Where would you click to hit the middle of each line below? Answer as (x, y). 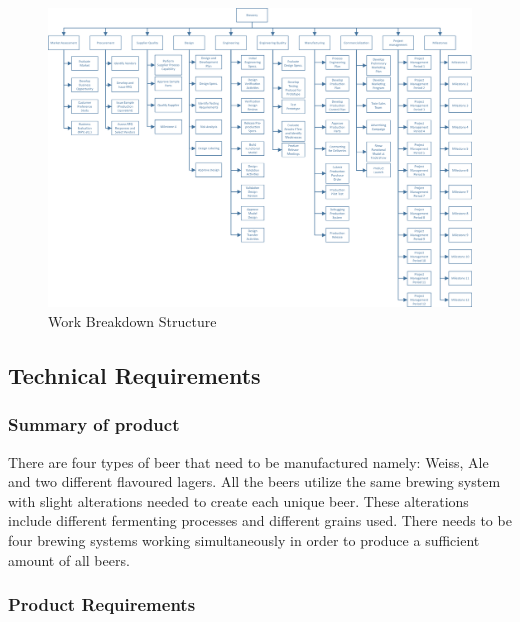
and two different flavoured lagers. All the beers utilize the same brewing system (254, 481)
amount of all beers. (69, 559)
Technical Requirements (134, 374)
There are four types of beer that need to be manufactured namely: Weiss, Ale (248, 461)
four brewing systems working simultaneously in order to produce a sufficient (244, 539)
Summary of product (94, 424)
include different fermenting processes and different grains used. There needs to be (260, 520)
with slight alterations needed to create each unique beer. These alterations (238, 500)
